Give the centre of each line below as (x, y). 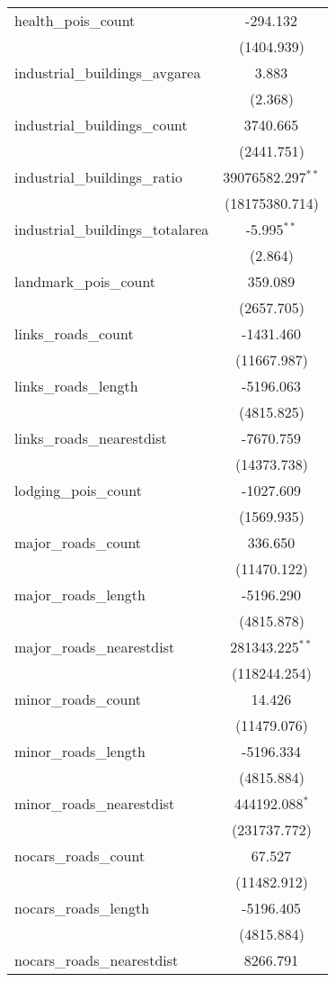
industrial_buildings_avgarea (108, 72)
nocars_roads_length (82, 908)
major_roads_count (78, 542)
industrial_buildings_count (101, 125)
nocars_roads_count (80, 856)
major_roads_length (80, 595)
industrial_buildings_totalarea (112, 229)
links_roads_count (74, 333)
